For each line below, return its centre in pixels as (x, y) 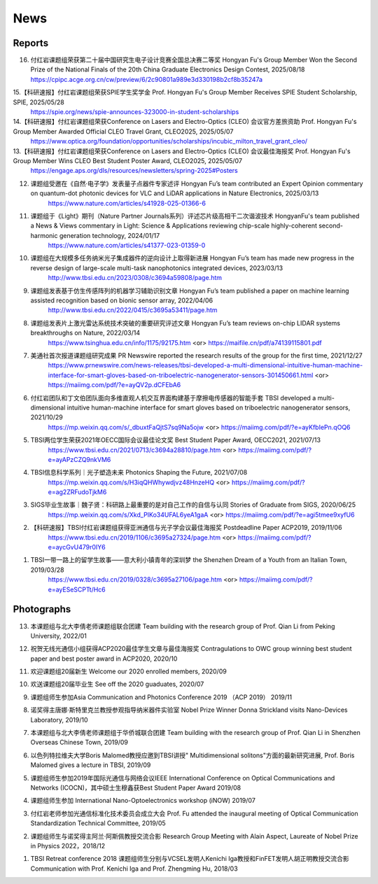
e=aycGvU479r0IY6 (77, 547)
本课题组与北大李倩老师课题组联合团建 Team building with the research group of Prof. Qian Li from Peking (183, 626)
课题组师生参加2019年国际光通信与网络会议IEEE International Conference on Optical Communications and (183, 778)
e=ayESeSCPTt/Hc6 (77, 589)
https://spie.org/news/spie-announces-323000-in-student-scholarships (135, 112)
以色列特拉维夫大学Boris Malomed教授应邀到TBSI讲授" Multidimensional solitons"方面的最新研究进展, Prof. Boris (192, 755)
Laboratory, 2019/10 (59, 720)
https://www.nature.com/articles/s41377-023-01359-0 (127, 246)
